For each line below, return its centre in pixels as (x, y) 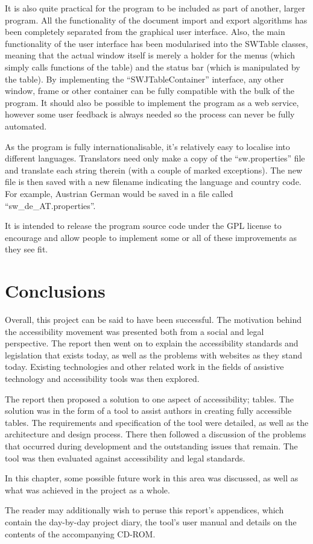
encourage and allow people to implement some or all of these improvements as (151, 237)
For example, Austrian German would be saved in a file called (119, 193)
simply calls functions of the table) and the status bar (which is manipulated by (153, 67)
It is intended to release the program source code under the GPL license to (143, 226)
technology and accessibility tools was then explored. (102, 378)
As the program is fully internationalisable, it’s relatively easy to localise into (147, 146)
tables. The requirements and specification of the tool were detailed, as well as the (157, 422)
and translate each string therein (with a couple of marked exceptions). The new (154, 170)
